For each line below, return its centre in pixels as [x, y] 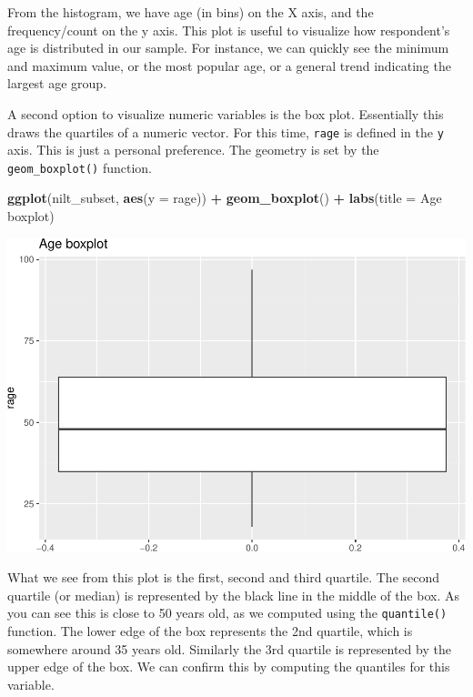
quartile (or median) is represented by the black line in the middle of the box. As [233, 595]
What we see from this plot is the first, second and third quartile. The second [224, 577]
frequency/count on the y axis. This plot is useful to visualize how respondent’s [229, 30]
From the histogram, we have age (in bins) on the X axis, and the [191, 12]
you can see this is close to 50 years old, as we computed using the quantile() [227, 613]
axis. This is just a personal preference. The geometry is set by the [193, 150]
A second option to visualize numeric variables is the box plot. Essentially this [226, 113]
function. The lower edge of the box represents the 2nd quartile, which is [210, 630]
